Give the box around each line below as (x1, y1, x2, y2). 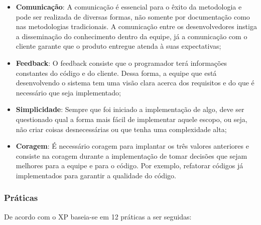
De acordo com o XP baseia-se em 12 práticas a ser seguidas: (4, 211, 192, 221)
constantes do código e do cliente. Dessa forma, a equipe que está (16, 67, 217, 78)
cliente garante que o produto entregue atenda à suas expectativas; (16, 41, 221, 51)
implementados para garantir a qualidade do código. (16, 170, 176, 180)
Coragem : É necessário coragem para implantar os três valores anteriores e (16, 141, 249, 151)
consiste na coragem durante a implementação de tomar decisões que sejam (16, 150, 247, 161)
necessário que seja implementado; (16, 87, 121, 97)
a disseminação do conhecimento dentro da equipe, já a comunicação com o (16, 31, 247, 41)
